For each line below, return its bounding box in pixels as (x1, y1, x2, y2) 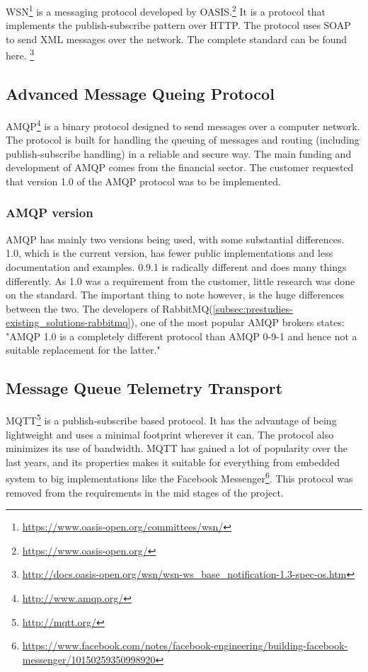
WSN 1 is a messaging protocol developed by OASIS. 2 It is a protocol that (6, 2, 326, 18)
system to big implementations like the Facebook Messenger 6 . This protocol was (6, 469, 353, 485)
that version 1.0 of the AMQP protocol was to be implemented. (6, 173, 281, 188)
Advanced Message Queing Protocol (6, 83, 275, 105)
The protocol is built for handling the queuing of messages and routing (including (6, 132, 360, 147)
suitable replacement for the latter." (6, 342, 161, 357)
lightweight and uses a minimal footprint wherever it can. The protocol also (6, 427, 334, 441)
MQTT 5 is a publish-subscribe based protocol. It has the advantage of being (6, 411, 337, 427)
